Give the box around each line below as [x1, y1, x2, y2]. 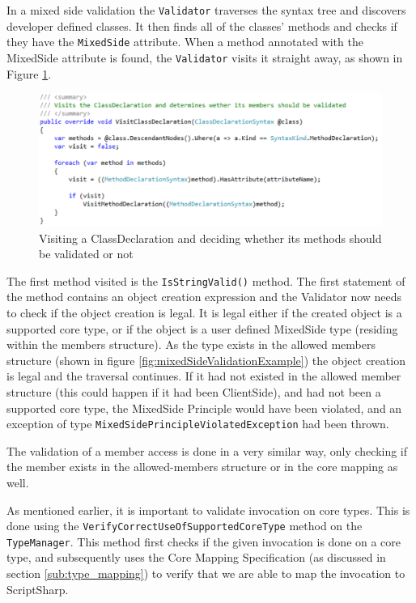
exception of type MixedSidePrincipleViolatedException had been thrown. [6, 415, 389, 432]
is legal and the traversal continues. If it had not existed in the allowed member [6, 367, 401, 384]
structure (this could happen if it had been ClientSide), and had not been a [6, 383, 381, 400]
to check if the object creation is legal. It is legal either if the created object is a [6, 304, 402, 321]
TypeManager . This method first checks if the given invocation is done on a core [6, 533, 401, 550]
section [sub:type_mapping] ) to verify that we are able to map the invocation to [6, 565, 405, 582]
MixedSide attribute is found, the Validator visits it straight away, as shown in [6, 49, 403, 66]
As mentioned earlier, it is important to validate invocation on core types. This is [6, 501, 410, 518]
